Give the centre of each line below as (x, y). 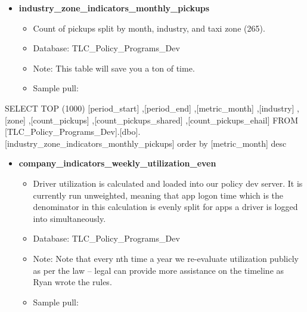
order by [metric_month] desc (232, 143)
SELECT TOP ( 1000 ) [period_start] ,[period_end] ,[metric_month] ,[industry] (150, 108)
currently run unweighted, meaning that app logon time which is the (158, 195)
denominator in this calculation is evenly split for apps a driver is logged (165, 207)
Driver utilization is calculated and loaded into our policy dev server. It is (168, 183)
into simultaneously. (69, 218)
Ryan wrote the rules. (72, 282)
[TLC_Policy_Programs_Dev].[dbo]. (73, 132)
